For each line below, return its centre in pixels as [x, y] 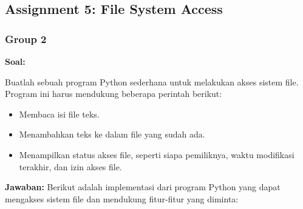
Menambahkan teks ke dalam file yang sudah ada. [112, 134]
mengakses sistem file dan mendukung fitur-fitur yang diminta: [122, 198]
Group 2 [26, 38]
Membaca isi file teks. [59, 114]
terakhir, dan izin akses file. [70, 166]
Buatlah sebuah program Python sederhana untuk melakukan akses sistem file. [152, 81]
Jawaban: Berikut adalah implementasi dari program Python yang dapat [143, 187]
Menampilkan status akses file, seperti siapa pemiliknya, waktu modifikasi [157, 154]
